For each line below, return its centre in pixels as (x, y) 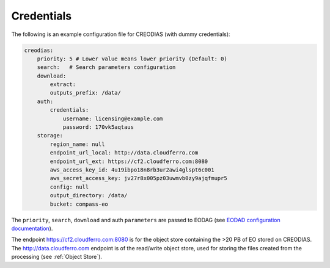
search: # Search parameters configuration (106, 67)
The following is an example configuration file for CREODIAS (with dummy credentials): (121, 34)
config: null (69, 187)
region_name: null (77, 144)
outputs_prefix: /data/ (86, 93)
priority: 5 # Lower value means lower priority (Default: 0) (132, 59)
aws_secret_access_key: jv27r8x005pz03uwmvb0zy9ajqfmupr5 (138, 178)
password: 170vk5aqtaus (98, 127)
